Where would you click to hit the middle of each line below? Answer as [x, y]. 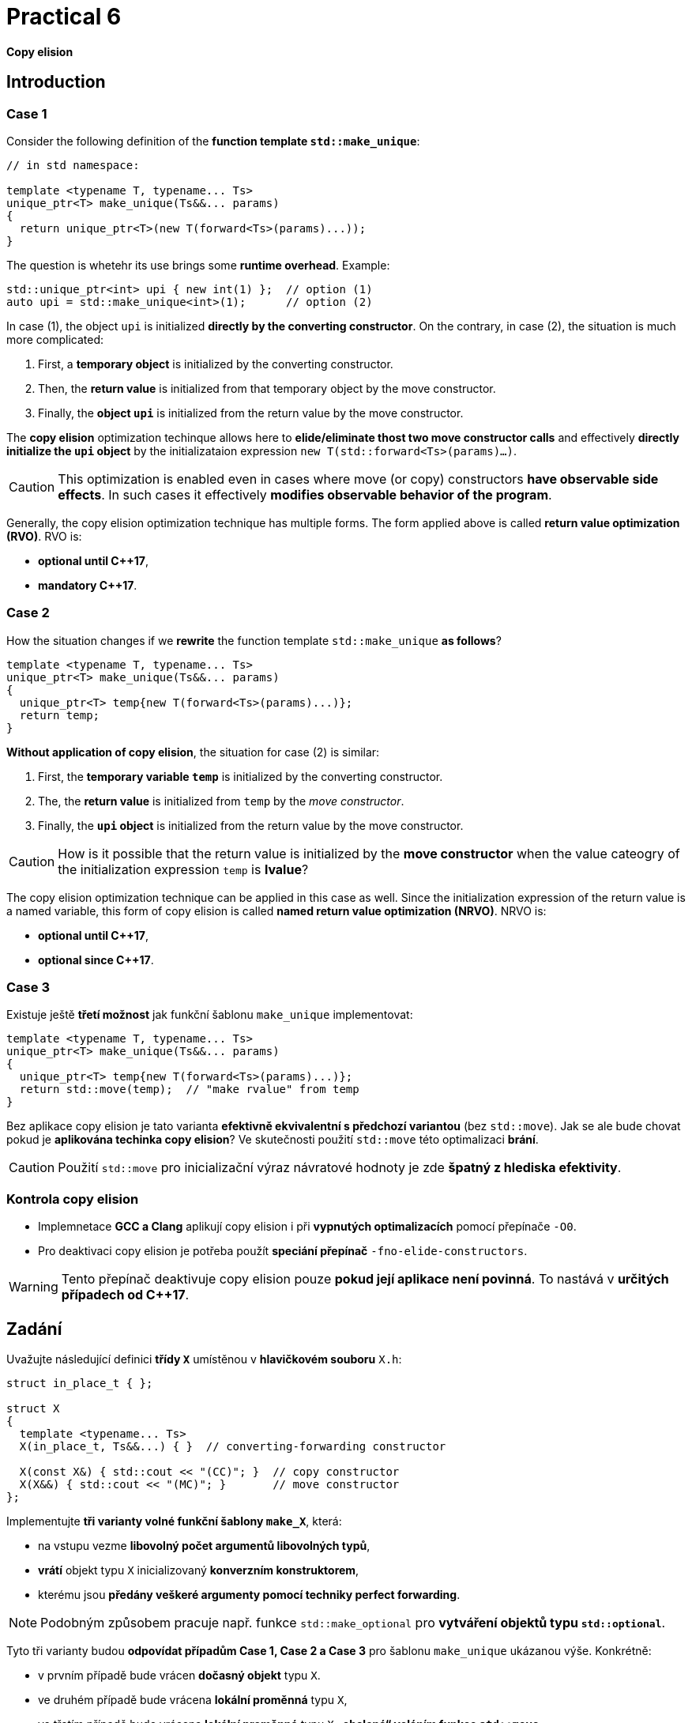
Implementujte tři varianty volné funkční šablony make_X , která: [174, 1521]
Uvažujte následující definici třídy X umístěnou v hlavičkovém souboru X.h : [204, 1359]
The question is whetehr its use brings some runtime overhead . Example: [198, 265]
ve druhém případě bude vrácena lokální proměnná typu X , [193, 1700]
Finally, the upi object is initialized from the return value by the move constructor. [251, 825]
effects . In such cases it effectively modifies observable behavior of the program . [305, 494]
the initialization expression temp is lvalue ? [183, 869]
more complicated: [55, 339]
